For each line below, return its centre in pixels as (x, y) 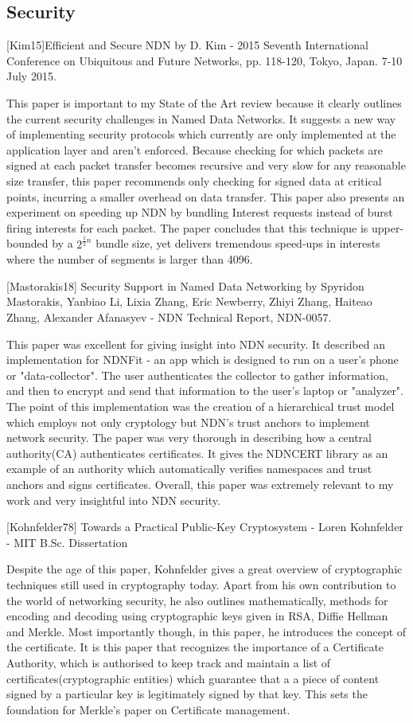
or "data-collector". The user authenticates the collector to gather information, (197, 375)
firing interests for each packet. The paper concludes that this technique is (187, 227)
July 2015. (31, 76)
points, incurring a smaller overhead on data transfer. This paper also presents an (206, 196)
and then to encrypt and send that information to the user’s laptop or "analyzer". (205, 391)
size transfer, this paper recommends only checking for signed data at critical (194, 180)
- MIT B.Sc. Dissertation (67, 542)
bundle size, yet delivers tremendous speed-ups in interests (238, 243)
